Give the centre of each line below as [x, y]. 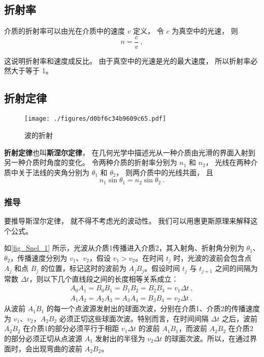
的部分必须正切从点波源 [43, 338]
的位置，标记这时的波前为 [84, 268]
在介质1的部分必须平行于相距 [71, 328]
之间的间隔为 [236, 268]
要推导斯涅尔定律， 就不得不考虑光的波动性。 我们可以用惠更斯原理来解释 [127, 220]
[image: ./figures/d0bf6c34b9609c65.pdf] [95, 119]
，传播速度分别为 [39, 257]
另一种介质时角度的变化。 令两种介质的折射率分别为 [91, 162]
